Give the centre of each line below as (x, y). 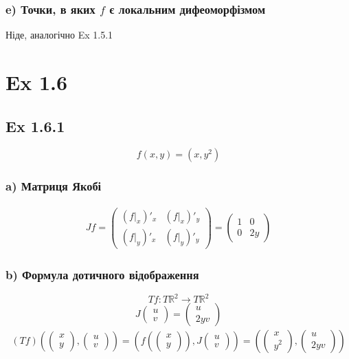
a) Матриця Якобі (54, 186)
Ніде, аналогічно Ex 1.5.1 (59, 35)
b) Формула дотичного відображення (102, 274)
